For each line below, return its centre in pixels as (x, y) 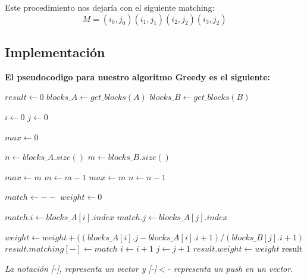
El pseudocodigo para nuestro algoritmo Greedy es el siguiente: (138, 76)
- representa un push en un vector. (230, 268)
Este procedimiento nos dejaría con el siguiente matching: (110, 7)
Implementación (55, 51)
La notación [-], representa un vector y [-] (81, 268)
